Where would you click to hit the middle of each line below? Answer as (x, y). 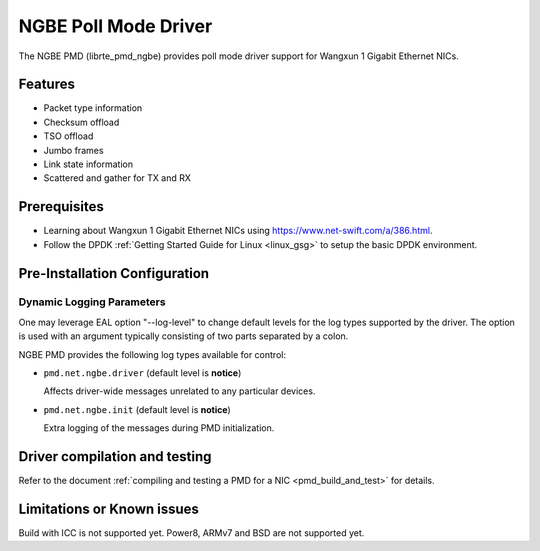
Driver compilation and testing (115, 456)
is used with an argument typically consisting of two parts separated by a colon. (183, 336)
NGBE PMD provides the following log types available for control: (152, 354)
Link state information (88, 164)
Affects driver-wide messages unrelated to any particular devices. (179, 391)
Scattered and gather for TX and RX (117, 178)
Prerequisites (61, 206)
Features (46, 84)
